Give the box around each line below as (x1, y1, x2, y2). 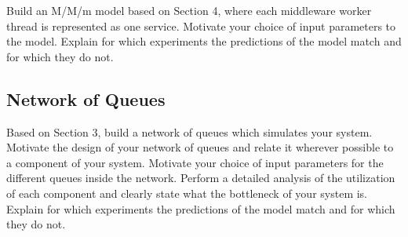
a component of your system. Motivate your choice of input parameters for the (6, 154, 384, 170)
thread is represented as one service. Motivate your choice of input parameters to (6, 17, 396, 34)
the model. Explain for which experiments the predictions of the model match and (6, 33, 402, 49)
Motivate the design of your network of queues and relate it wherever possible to (6, 139, 394, 155)
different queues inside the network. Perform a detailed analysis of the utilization (6, 170, 395, 186)
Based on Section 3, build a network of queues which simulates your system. (6, 123, 373, 140)
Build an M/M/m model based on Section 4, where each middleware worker (6, 2, 372, 18)
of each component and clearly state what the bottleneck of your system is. (6, 184, 368, 201)
